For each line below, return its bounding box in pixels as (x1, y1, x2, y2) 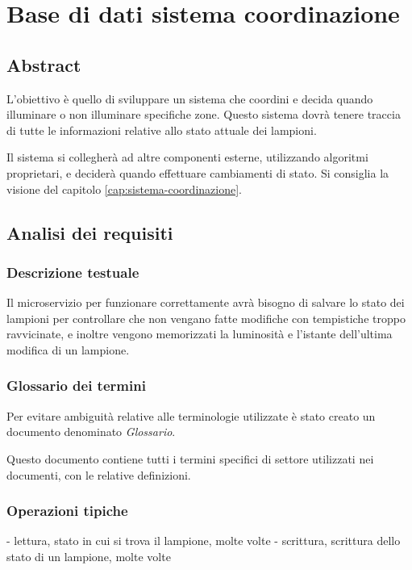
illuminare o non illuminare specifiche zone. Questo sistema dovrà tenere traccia (6, 106, 401, 123)
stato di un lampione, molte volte (6, 547, 171, 564)
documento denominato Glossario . (6, 423, 176, 440)
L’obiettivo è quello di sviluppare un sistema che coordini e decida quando (6, 90, 373, 107)
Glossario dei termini (6, 375, 146, 396)
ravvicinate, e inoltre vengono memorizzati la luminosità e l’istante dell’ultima (6, 325, 393, 342)
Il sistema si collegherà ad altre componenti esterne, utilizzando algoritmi (6, 149, 368, 166)
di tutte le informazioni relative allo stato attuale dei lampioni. (6, 121, 317, 138)
